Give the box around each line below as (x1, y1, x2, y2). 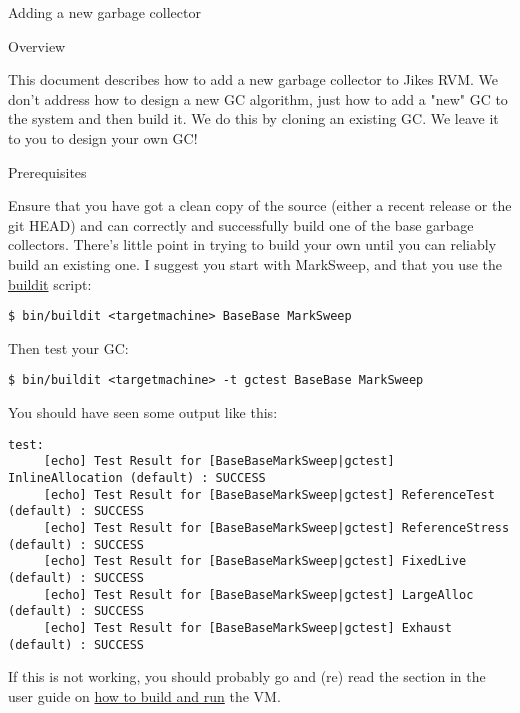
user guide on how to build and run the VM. (8, 685, 281, 706)
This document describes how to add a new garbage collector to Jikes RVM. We (8, 69, 498, 90)
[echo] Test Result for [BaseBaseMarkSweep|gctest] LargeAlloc (43, 587, 474, 602)
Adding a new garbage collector (8, 2, 201, 22)
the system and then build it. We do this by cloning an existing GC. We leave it (8, 108, 499, 129)
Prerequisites (8, 161, 87, 182)
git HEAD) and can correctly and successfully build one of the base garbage (8, 214, 474, 235)
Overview (8, 35, 66, 56)
